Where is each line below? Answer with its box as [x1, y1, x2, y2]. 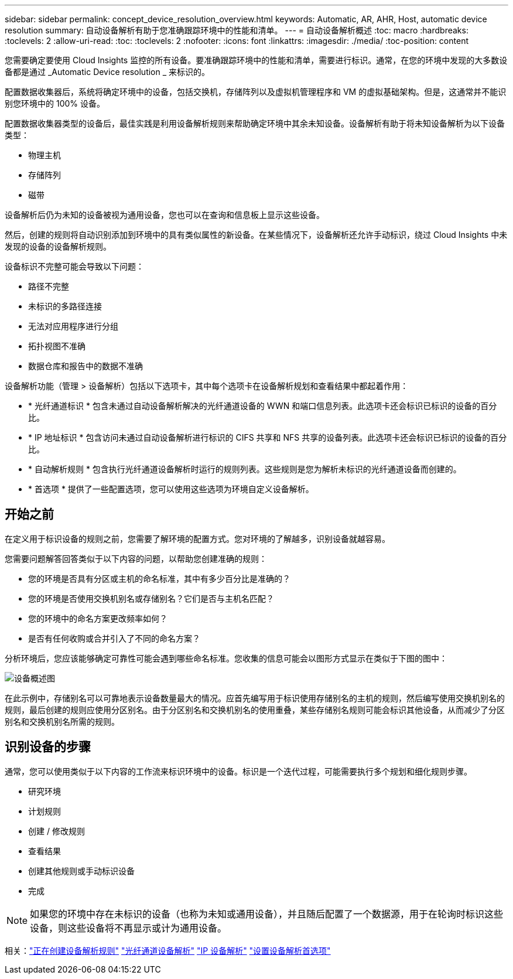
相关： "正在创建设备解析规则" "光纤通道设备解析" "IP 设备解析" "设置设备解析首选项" [5, 945, 331, 956]
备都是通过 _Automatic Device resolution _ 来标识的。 [5, 67, 210, 77]
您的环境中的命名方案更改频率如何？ [28, 613, 167, 623]
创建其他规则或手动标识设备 [28, 865, 135, 876]
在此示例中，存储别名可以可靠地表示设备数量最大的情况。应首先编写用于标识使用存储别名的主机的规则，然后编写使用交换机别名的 [5, 693, 505, 703]
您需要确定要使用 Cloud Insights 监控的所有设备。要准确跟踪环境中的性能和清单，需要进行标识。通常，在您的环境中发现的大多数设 [5, 55, 508, 65]
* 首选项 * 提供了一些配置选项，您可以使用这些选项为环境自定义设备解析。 [28, 484, 314, 494]
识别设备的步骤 [5, 739, 91, 755]
